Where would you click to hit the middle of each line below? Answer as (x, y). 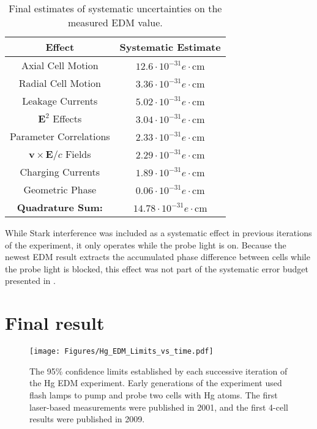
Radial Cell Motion (60, 83)
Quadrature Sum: (60, 207)
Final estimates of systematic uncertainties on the (115, 8)
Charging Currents (60, 172)
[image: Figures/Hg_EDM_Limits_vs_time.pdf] (121, 352)
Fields (78, 154)
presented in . (30, 281)
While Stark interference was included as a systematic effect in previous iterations (158, 233)
